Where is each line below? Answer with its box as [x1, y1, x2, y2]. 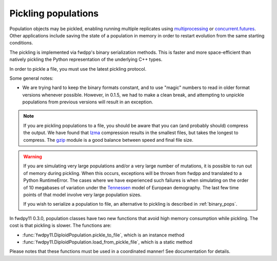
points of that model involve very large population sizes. [23, 191, 142, 198]
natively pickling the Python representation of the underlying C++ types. [9, 56, 163, 62]
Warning [23, 154, 42, 160]
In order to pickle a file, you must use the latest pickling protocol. [9, 66, 147, 72]
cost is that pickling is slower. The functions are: [9, 223, 112, 229]
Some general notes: [9, 75, 54, 81]
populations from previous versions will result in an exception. [22, 99, 153, 105]
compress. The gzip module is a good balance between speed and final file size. [23, 137, 193, 143]
